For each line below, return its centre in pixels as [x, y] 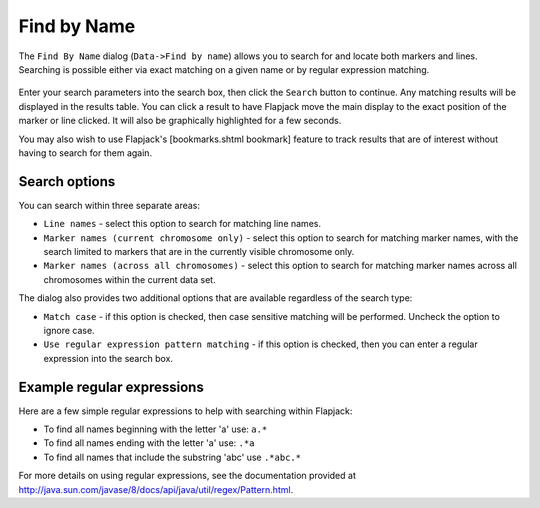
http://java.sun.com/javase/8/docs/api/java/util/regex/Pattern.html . [156, 489]
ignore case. [69, 330]
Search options [67, 181]
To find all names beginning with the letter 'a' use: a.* [155, 429]
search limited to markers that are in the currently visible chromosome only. [199, 251]
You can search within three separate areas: [109, 205]
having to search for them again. [85, 152]
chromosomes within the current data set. [129, 279]
